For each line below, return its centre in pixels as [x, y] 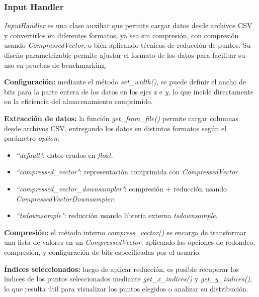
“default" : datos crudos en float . [64, 155]
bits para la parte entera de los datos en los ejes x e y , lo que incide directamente [129, 91]
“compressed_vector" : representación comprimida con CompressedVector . [128, 172]
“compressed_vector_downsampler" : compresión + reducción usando [121, 188]
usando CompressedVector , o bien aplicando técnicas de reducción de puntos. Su [127, 45]
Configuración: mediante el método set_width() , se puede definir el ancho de [125, 82]
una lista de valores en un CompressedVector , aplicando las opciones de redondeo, [130, 242]
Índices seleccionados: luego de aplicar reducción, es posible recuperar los [122, 269]
